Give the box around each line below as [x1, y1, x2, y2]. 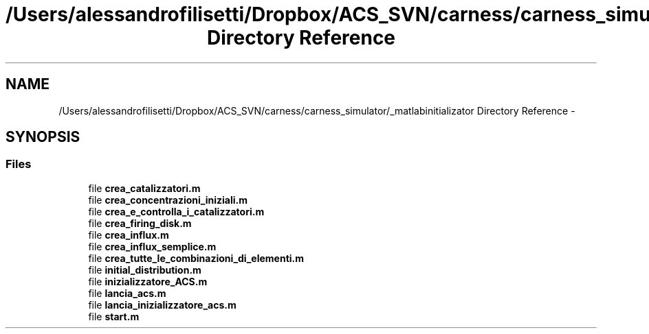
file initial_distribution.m [88, 263, 201, 276]
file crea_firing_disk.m [88, 217, 192, 229]
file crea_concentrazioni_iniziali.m [88, 193, 247, 206]
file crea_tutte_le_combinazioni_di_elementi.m [88, 252, 305, 264]
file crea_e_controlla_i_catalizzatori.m [88, 205, 265, 217]
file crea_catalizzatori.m [88, 182, 201, 194]
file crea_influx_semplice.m [88, 240, 217, 252]
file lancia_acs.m [88, 287, 166, 299]
